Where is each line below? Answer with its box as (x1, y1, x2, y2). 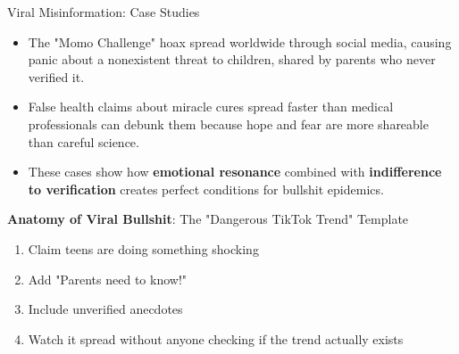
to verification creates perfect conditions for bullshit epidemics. (28, 179, 384, 198)
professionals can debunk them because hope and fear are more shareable (28, 114, 429, 133)
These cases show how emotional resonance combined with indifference (28, 162, 442, 181)
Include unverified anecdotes (28, 300, 183, 318)
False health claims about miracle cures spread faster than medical (28, 97, 394, 116)
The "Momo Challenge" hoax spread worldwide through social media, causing (28, 32, 452, 51)
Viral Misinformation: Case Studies (7, 3, 200, 21)
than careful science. (28, 132, 139, 151)
